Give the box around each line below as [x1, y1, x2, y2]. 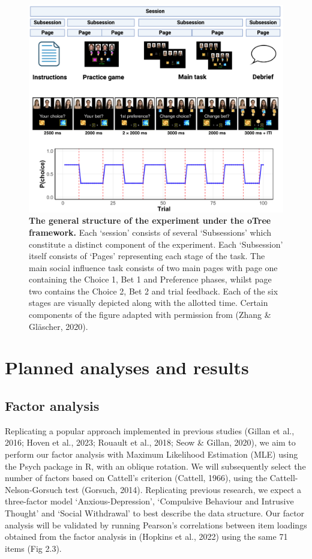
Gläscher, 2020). [29, 320, 88, 332]
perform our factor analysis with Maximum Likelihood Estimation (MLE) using [5, 448, 298, 461]
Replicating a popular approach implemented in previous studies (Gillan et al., [5, 424, 295, 437]
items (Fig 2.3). [5, 542, 62, 554]
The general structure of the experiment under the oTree [29, 214, 271, 227]
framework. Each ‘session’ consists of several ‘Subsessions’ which [29, 226, 271, 238]
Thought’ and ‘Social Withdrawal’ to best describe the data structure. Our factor [5, 507, 305, 519]
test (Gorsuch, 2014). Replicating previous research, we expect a [65, 483, 302, 495]
